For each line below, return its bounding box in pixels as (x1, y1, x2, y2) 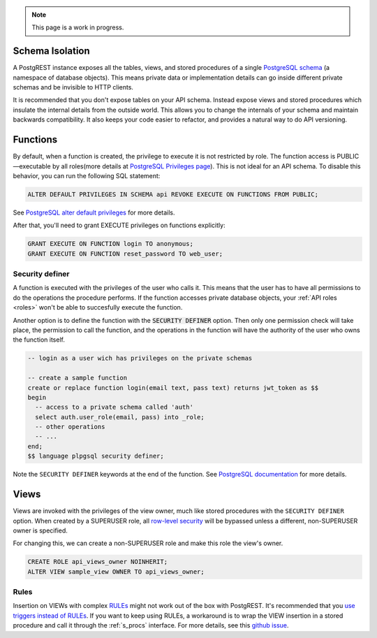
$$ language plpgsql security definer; (27, 452, 164, 461)
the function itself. (13, 335, 66, 344)
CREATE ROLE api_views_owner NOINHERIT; (27, 558, 168, 566)
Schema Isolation (13, 45, 90, 57)
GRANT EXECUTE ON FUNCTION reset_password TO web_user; (27, 249, 223, 258)
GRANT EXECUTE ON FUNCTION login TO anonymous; (27, 240, 193, 248)
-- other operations (35, 423, 105, 431)
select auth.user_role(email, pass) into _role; (35, 413, 205, 421)
